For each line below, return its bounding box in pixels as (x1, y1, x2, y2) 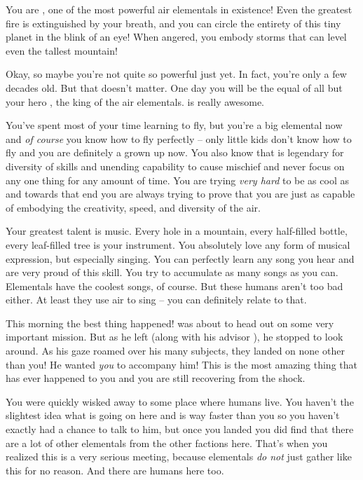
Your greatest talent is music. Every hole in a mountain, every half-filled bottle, (6, 224, 348, 238)
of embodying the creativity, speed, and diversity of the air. (6, 200, 261, 214)
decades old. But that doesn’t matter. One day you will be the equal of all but (6, 80, 343, 95)
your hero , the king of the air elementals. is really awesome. (6, 94, 265, 109)
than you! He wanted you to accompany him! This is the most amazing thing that (6, 357, 357, 371)
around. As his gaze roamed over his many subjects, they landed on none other (6, 343, 345, 358)
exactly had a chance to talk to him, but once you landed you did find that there (6, 422, 354, 437)
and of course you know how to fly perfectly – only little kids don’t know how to (6, 131, 352, 146)
